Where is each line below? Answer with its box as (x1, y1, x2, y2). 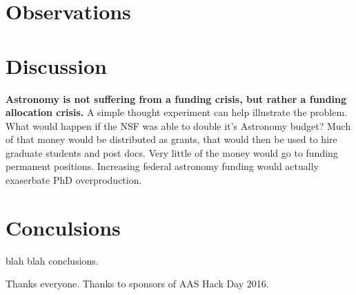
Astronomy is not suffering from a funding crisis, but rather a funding (6, 91, 346, 106)
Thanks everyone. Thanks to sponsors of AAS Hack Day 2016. (6, 276, 269, 291)
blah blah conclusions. (6, 253, 99, 267)
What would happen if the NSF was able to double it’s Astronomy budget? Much (6, 118, 351, 133)
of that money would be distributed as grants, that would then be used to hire (6, 132, 337, 146)
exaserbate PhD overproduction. (6, 173, 142, 187)
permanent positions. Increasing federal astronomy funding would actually (6, 159, 319, 173)
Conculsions (6, 213, 121, 241)
